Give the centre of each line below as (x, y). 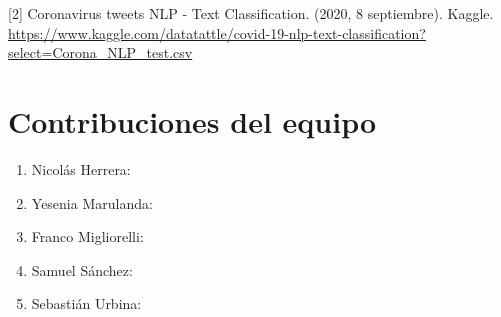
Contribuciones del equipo (192, 120)
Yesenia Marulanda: (92, 202)
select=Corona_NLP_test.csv (100, 52)
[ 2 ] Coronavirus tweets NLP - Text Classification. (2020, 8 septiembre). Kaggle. (251, 13)
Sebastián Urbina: (86, 303)
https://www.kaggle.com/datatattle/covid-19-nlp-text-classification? (217, 32)
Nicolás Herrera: (81, 168)
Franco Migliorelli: (87, 236)
